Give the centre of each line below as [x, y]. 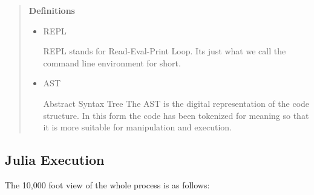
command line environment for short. [112, 62]
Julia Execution [55, 160]
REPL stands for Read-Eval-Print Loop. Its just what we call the [165, 51]
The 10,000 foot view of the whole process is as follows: [107, 184]
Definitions [52, 10]
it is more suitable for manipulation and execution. [137, 127]
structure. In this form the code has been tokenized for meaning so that [176, 115]
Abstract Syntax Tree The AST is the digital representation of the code [176, 103]
